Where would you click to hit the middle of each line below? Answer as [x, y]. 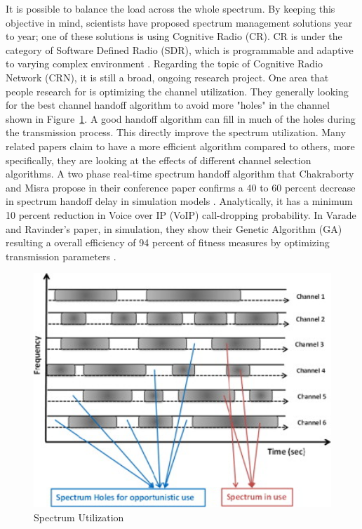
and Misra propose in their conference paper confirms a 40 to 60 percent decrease [181, 187]
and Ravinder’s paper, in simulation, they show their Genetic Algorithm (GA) [174, 228]
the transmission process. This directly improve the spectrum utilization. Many [176, 132]
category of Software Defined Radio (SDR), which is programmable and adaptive [180, 49]
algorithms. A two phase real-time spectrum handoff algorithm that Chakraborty [180, 174]
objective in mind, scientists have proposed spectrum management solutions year [179, 22]
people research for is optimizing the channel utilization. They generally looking [177, 91]
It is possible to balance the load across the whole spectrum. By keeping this [170, 8]
